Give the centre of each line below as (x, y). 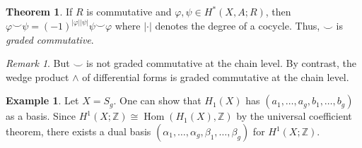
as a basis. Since (41, 116)
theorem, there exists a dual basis (78, 131)
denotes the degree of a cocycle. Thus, (238, 26)
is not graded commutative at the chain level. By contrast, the (221, 63)
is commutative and (129, 11)
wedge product (37, 76)
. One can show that (157, 100)
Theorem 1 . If (39, 11)
